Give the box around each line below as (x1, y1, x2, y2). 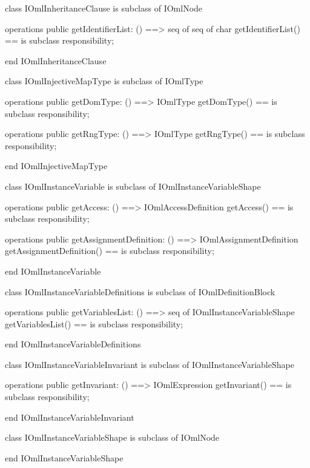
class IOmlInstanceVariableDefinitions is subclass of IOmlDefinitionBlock (5, 285, 275, 298)
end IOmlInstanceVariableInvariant (5, 410, 134, 423)
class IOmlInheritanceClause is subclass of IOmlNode (5, 2, 203, 14)
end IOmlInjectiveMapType (5, 159, 108, 172)
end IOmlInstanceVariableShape (5, 451, 124, 464)
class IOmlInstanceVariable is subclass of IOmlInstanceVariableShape (5, 179, 261, 192)
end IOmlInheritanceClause (5, 54, 107, 67)
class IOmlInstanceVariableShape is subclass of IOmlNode (5, 431, 220, 444)
